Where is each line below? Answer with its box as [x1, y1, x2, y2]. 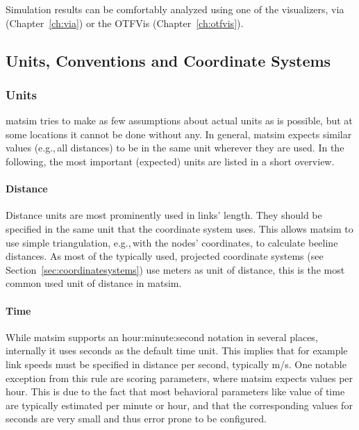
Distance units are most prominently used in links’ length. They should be [6, 208, 322, 222]
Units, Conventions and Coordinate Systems [6, 49, 331, 71]
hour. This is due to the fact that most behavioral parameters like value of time [6, 384, 345, 399]
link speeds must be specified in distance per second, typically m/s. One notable [6, 356, 347, 371]
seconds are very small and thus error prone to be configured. [6, 411, 267, 426]
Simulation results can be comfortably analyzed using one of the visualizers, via [6, 2, 344, 16]
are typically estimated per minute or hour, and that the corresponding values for [6, 397, 353, 412]
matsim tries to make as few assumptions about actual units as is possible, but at [6, 113, 353, 128]
